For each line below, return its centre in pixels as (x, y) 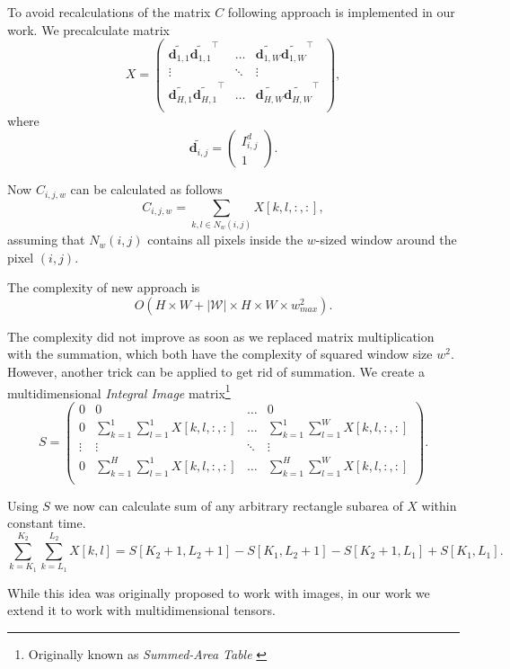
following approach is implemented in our (341, 12)
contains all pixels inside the (225, 240)
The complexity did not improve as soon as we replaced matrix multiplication (221, 336)
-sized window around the (386, 240)
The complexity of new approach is (104, 287)
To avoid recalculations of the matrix (109, 12)
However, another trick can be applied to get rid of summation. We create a (216, 372)
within (439, 505)
